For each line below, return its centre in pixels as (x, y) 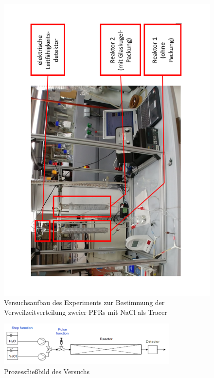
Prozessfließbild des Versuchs (47, 371)
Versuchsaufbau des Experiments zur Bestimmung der (84, 302)
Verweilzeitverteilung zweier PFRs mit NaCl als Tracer (86, 312)
